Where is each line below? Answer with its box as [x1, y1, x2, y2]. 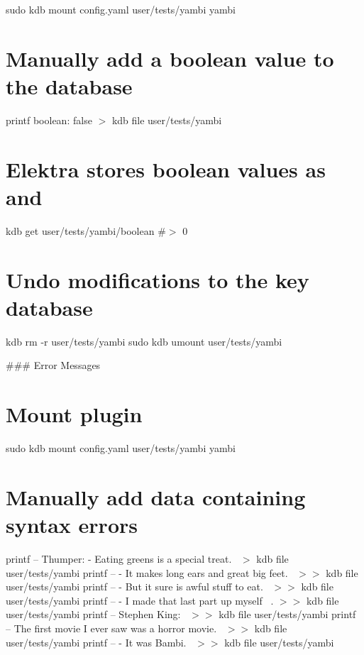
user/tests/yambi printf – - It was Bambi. [6, 634, 187, 649]
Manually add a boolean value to [6, 43, 334, 72]
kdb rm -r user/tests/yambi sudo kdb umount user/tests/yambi [6, 334, 282, 348]
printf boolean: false [6, 112, 92, 127]
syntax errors [6, 510, 138, 539]
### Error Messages [6, 358, 101, 373]
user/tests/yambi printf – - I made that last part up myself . [6, 593, 274, 607]
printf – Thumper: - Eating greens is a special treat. [6, 551, 232, 566]
